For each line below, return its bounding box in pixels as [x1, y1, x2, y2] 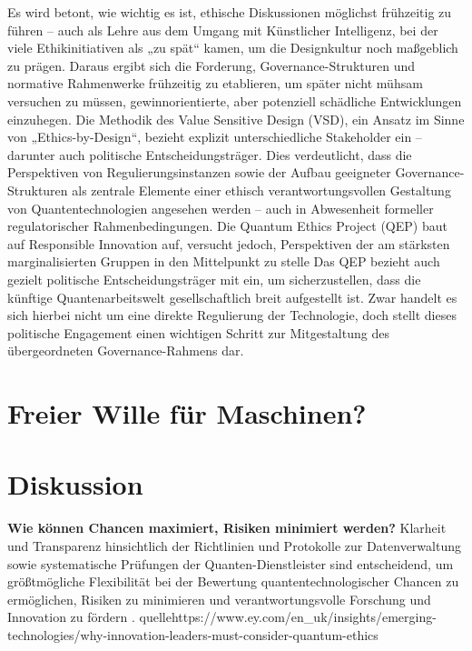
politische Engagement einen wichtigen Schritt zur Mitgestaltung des [7, 323, 389, 342]
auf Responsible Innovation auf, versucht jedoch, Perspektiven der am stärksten [7, 234, 450, 253]
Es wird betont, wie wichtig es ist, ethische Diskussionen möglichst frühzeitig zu [7, 3, 452, 21]
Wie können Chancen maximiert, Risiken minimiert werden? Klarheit [7, 518, 447, 537]
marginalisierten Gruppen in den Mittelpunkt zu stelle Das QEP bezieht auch [7, 252, 440, 271]
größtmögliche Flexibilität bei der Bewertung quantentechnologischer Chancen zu [7, 572, 459, 591]
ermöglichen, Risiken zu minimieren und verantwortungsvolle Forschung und [7, 589, 431, 608]
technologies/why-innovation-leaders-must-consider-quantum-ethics [7, 625, 379, 644]
